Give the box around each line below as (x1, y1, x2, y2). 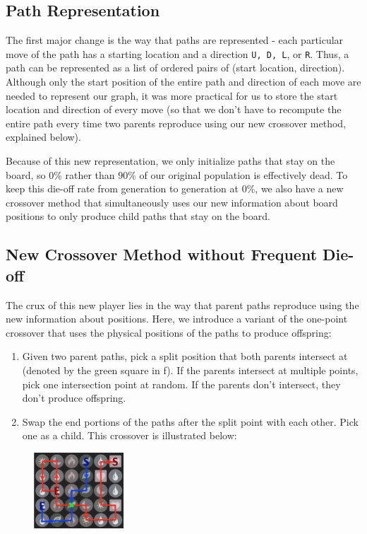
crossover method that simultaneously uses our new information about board (6, 195, 338, 209)
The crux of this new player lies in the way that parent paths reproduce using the (6, 297, 359, 312)
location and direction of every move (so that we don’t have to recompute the (6, 102, 342, 117)
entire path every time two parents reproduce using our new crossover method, (6, 115, 347, 130)
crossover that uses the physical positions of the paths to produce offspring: (6, 325, 332, 339)
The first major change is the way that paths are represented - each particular (6, 33, 344, 47)
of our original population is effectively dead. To (139, 167, 348, 182)
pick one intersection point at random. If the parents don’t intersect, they (22, 376, 341, 391)
